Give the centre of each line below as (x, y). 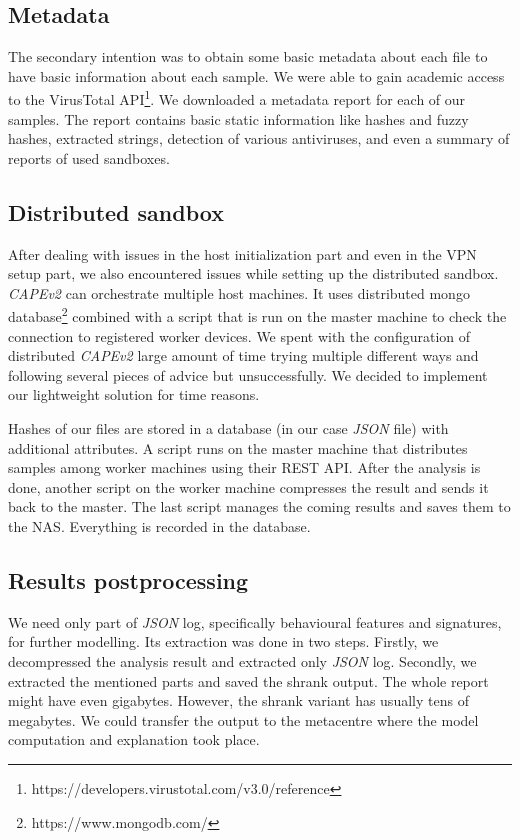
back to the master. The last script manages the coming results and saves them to (259, 506)
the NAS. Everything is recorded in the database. (159, 526)
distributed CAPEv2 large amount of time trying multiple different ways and (243, 355)
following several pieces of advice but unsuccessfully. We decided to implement (248, 374)
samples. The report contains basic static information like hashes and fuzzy (238, 118)
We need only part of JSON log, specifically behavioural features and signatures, (255, 621)
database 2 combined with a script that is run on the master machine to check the (257, 315)
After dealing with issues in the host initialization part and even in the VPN (242, 253)
